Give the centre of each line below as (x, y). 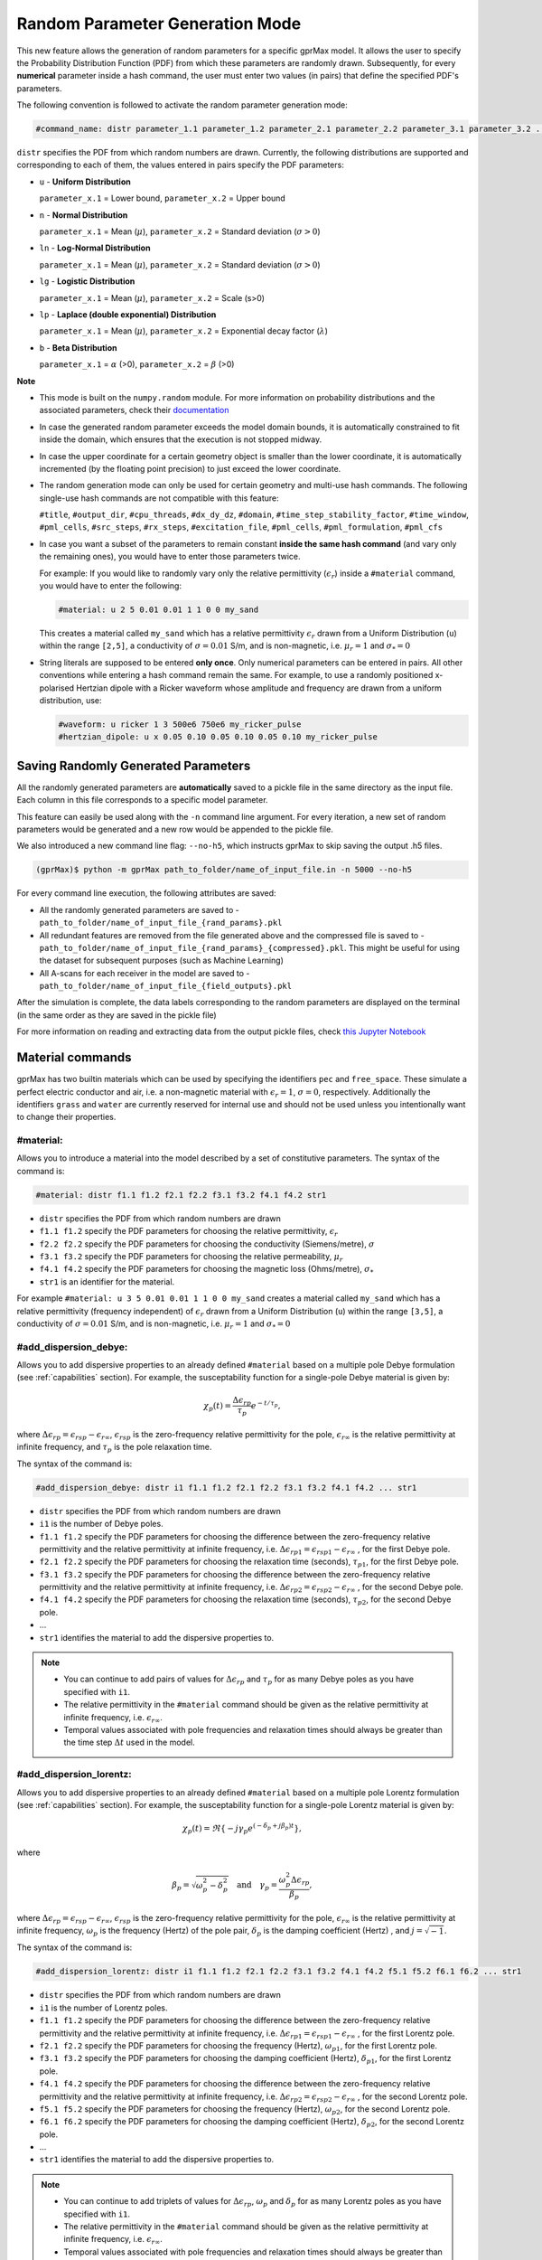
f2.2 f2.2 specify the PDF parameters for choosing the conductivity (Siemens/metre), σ (207, 1244)
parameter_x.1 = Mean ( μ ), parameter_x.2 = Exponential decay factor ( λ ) (184, 331)
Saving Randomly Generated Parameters (134, 765)
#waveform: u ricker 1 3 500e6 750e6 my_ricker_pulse (180, 724)
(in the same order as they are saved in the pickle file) (117, 1015)
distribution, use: (71, 700)
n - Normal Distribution (84, 215)
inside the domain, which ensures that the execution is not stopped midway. (181, 439)
